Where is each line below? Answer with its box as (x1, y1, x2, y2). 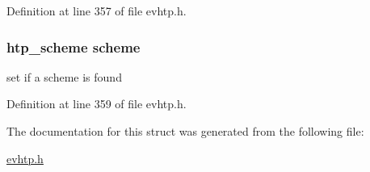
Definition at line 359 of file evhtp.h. (6, 95, 187, 112)
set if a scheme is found (6, 68, 122, 85)
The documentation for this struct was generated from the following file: (6, 123, 364, 139)
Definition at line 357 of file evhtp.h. (6, 2, 187, 19)
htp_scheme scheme (6, 36, 141, 57)
